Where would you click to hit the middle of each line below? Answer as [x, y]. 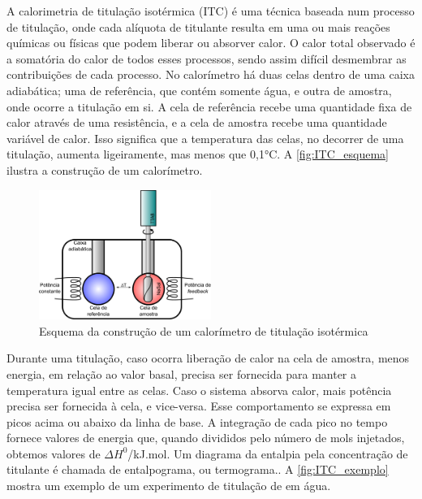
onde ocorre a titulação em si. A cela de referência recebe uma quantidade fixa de [209, 106]
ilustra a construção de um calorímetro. [105, 169]
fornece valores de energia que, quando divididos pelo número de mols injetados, [206, 438]
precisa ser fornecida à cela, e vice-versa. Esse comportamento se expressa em [199, 406]
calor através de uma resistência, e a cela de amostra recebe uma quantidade [197, 122]
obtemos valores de [54, 453]
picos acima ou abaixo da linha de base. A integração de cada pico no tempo [197, 421]
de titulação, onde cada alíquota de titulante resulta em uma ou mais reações [198, 26]
